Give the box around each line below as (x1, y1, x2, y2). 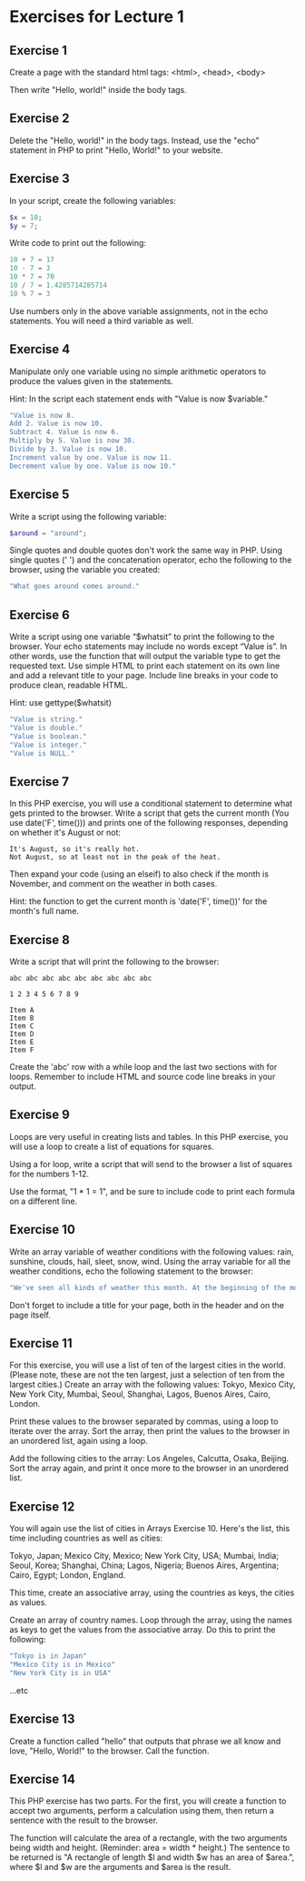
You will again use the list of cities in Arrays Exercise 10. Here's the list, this (9, 1523, 290, 1534)
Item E (9, 1038, 34, 1047)
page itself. (9, 1309, 52, 1320)
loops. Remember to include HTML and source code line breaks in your (9, 1072, 276, 1083)
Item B (9, 1013, 34, 1023)
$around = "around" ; (9, 528, 88, 538)
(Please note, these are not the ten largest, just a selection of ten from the (9, 1369, 285, 1380)
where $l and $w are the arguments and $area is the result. (9, 1862, 231, 1873)
